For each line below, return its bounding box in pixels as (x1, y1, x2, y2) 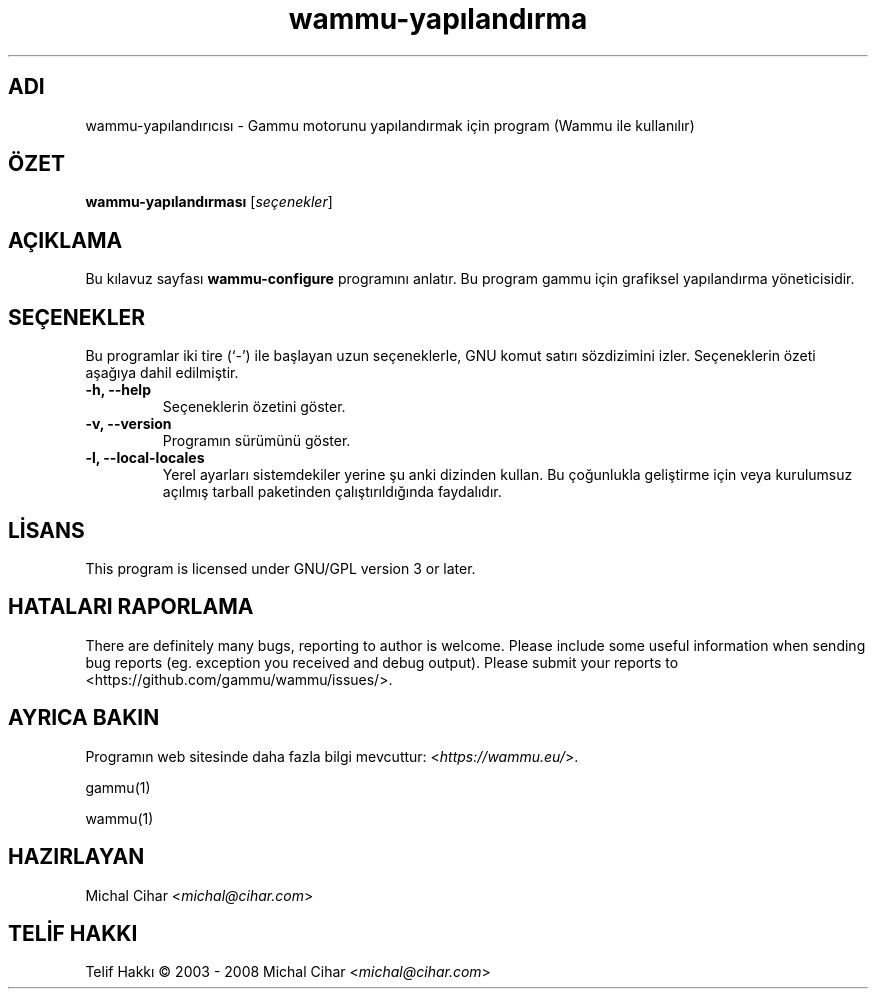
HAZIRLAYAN (8, 844, 145, 870)
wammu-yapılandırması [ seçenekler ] (85, 193, 333, 211)
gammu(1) (85, 778, 151, 796)
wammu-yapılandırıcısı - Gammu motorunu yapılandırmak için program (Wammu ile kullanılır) (85, 116, 695, 134)
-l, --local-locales (85, 449, 205, 467)
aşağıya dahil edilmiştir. (85, 364, 239, 382)
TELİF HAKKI (8, 920, 138, 946)
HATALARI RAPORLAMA (8, 594, 254, 620)
